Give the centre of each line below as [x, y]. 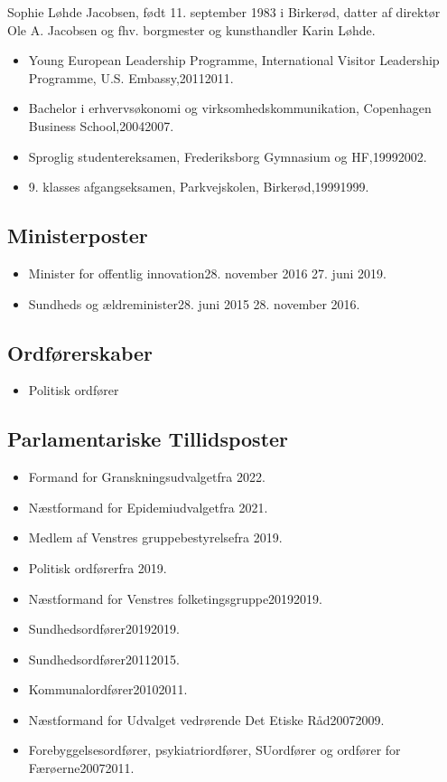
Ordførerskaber [80, 352]
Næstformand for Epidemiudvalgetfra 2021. [148, 507]
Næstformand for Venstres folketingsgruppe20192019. [176, 598]
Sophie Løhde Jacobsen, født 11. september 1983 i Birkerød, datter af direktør [224, 12]
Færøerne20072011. [81, 768]
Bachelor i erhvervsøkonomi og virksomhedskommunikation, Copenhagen [230, 108]
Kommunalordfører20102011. [108, 689]
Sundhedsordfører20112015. [104, 659]
